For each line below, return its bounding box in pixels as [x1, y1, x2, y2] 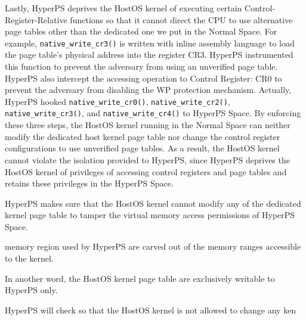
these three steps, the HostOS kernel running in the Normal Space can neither [5, 119, 290, 131]
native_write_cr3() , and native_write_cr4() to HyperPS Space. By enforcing [5, 107, 301, 119]
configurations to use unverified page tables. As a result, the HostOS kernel [5, 142, 280, 154]
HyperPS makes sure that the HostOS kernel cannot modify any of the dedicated [5, 197, 301, 209]
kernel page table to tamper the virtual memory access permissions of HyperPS [5, 209, 295, 221]
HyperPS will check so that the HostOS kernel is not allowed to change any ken [5, 303, 296, 316]
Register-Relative [5, 13, 67, 26]
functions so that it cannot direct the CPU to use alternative [70, 13, 293, 26]
